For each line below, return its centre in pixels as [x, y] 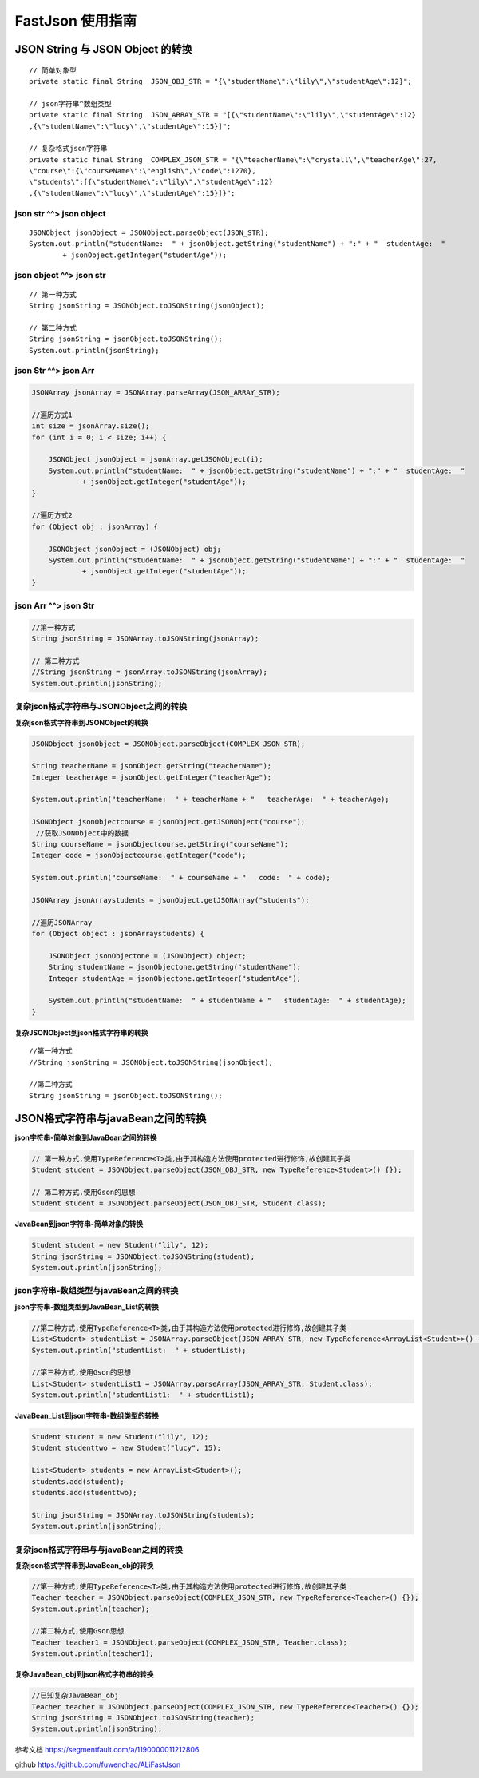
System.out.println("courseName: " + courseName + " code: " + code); [181, 878]
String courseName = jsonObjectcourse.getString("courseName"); [160, 844]
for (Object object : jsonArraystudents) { [118, 934]
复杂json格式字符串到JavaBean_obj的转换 [84, 1565]
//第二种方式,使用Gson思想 [78, 1631]
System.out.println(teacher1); [93, 1654]
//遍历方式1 [52, 415]
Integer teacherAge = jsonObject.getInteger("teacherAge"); [152, 777]
